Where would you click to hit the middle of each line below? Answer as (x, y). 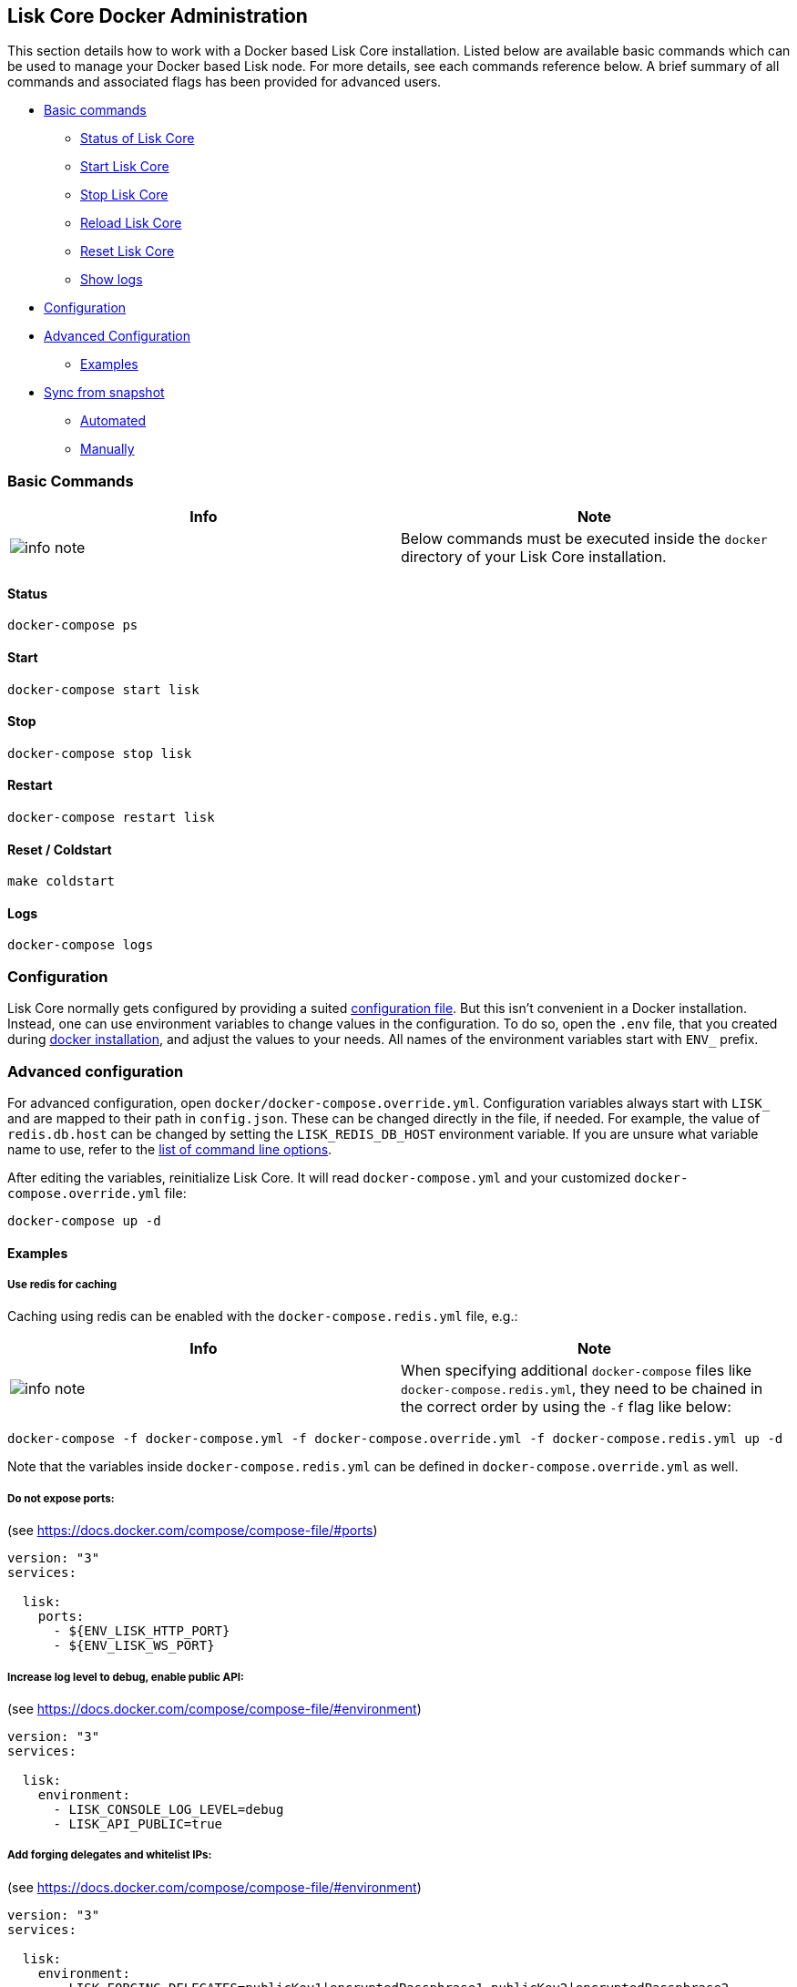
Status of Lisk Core (138, 138)
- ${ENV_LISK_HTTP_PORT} (142, 1631)
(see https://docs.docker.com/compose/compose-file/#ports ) (193, 1531)
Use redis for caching (62, 1284)
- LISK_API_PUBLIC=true (138, 1823)
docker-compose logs (81, 945)
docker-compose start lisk (103, 689)
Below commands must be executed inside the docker (584, 539)
